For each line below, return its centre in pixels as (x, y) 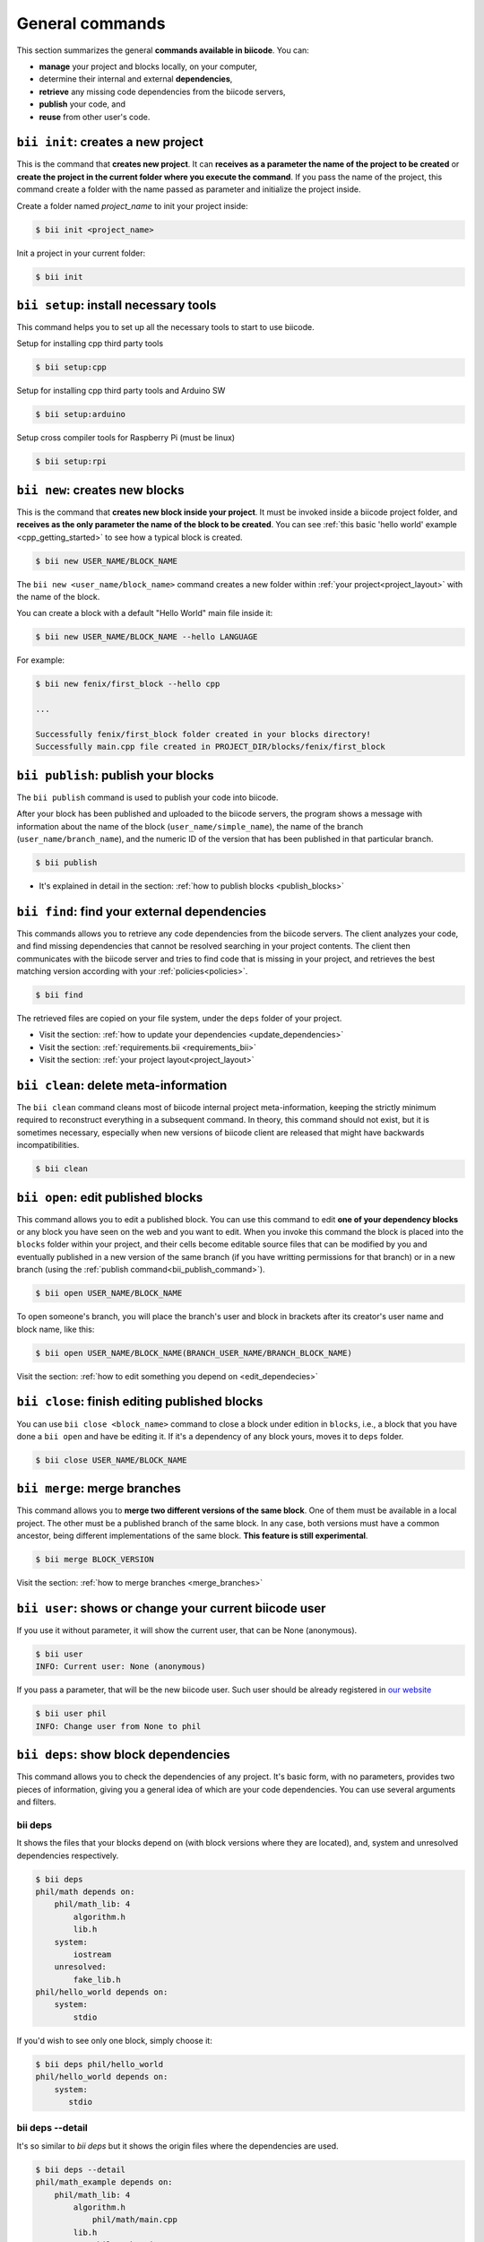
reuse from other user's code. (95, 117)
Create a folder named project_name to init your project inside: (132, 205)
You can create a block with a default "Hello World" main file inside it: (145, 613)
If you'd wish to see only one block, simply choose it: (114, 2040)
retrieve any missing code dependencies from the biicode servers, (162, 91)
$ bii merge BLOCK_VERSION (95, 1560)
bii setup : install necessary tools (117, 305)
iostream (92, 1954)
